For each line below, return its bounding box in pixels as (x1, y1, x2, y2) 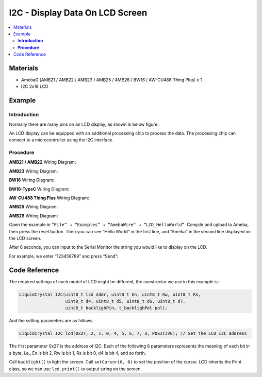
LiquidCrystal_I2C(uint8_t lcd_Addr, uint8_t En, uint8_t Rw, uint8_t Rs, (19, 291, 201, 297)
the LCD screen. (9, 236, 41, 241)
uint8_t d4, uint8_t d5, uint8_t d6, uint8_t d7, (65, 299, 186, 304)
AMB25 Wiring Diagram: (9, 204, 58, 210)
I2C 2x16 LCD (21, 84, 49, 89)
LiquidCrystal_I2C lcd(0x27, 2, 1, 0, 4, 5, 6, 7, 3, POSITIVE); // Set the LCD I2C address (19, 331, 247, 336)
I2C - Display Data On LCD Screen (9, 7, 147, 18)
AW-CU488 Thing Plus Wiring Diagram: (9, 195, 89, 201)
